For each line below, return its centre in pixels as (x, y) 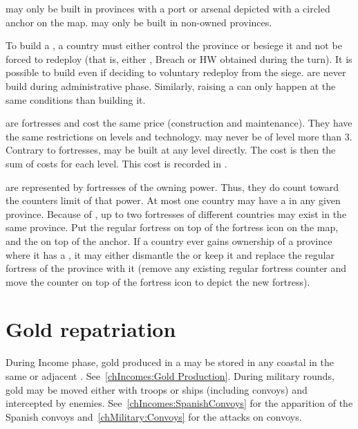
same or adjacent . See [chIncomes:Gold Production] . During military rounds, (170, 376)
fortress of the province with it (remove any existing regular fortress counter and (176, 268)
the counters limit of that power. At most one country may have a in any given (173, 200)
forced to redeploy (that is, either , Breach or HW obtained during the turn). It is (179, 58)
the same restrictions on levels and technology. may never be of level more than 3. (179, 136)
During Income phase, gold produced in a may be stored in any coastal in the (170, 362)
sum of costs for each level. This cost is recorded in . (116, 163)
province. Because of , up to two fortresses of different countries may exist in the (176, 213)
